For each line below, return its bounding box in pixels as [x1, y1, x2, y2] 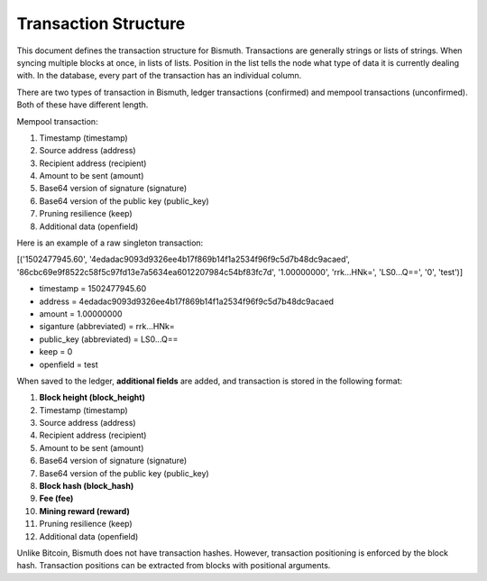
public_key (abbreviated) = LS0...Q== [39, 334, 179, 345]
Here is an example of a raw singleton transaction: [16, 237, 204, 248]
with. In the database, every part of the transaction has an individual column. [16, 70, 302, 81]
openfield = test [39, 359, 98, 370]
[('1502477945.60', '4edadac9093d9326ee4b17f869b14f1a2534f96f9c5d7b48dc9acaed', [16, 254, 351, 265]
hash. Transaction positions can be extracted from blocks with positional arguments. [16, 560, 331, 571]
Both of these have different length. [16, 99, 149, 110]
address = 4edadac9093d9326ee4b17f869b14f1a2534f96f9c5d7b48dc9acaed [39, 296, 334, 307]
